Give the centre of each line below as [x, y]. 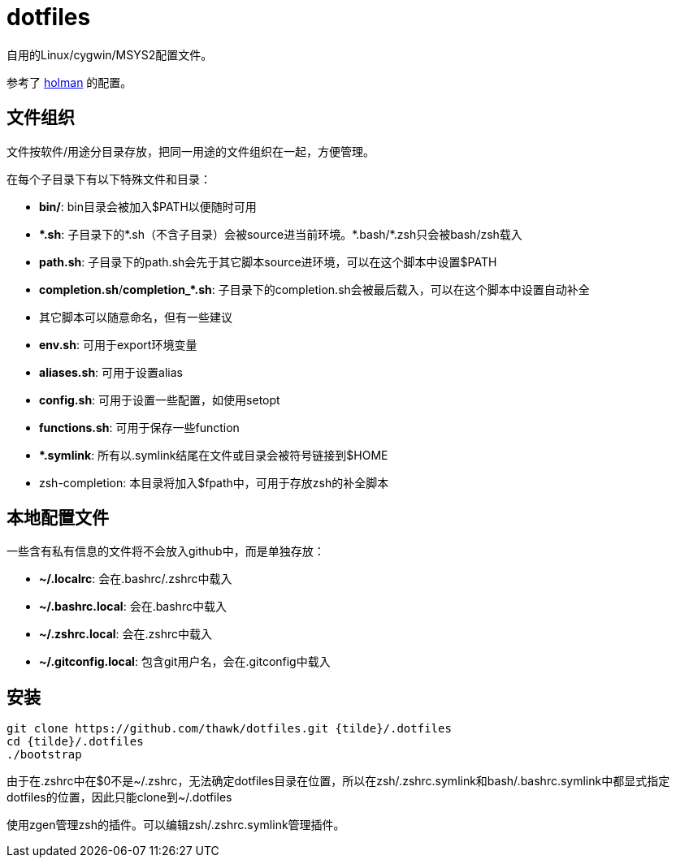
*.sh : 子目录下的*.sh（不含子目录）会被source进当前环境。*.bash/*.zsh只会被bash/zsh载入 [281, 234]
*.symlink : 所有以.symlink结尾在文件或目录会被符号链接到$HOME [214, 455]
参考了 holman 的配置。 [69, 82]
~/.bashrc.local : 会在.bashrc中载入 [133, 607]
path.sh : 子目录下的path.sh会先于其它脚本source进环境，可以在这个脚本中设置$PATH [268, 261]
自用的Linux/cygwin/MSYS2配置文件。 [110, 54]
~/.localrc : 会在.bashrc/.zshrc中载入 [136, 579]
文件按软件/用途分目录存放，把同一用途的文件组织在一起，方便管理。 [191, 151]
